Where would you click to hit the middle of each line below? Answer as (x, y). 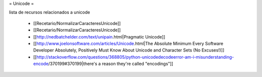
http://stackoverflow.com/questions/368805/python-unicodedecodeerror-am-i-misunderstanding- (135, 57)
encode (41, 64)
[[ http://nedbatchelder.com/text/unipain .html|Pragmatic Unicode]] (99, 37)
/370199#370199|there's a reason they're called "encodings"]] (111, 64)
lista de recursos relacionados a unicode (49, 13)
